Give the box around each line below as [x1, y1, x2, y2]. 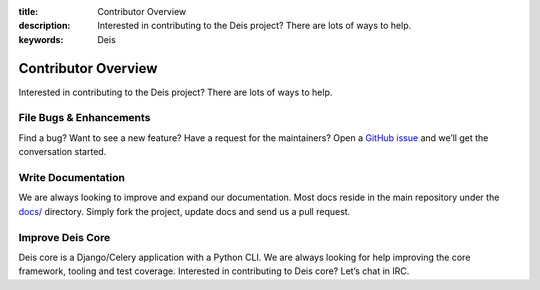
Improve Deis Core [18, 230, 111, 244]
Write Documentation [18, 170, 125, 184]
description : [18, 20, 71, 32]
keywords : [18, 33, 64, 45]
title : [18, 6, 39, 17]
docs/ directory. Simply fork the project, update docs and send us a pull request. [18, 205, 351, 217]
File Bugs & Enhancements [18, 111, 151, 125]
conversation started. [18, 146, 107, 158]
